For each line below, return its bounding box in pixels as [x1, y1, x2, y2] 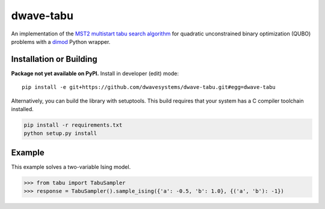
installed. [11, 106, 34, 113]
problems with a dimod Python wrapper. [11, 38, 111, 45]
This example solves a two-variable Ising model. [11, 163, 131, 171]
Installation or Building [11, 54, 97, 64]
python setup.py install [23, 130, 97, 137]
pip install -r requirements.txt [23, 122, 123, 129]
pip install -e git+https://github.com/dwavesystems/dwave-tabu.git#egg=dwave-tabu [22, 84, 276, 91]
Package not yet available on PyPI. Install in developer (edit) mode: [11, 70, 179, 77]
